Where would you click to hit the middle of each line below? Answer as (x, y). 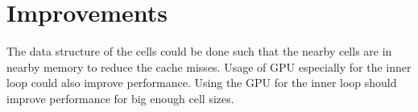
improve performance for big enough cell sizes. (120, 98)
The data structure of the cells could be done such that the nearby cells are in (199, 51)
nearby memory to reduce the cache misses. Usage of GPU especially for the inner (209, 66)
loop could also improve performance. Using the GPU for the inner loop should (202, 83)
